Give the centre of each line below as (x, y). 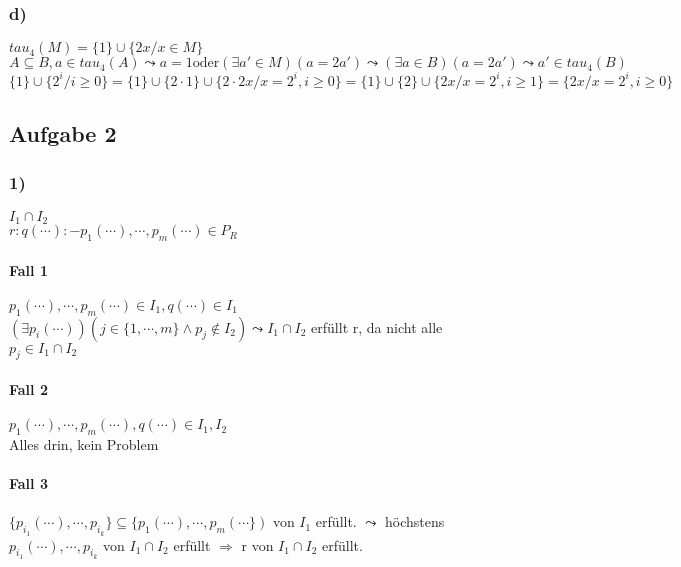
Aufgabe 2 (63, 133)
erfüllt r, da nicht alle (377, 326)
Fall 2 (28, 388)
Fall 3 (28, 483)
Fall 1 (28, 269)
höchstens (415, 521)
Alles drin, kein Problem (84, 443)
